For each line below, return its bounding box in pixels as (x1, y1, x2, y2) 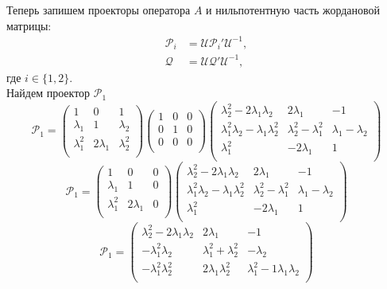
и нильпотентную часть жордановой (206, 2, 381, 18)
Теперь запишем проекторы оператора (6, 2, 191, 18)
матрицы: (6, 17, 52, 33)
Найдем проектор (6, 84, 91, 101)
